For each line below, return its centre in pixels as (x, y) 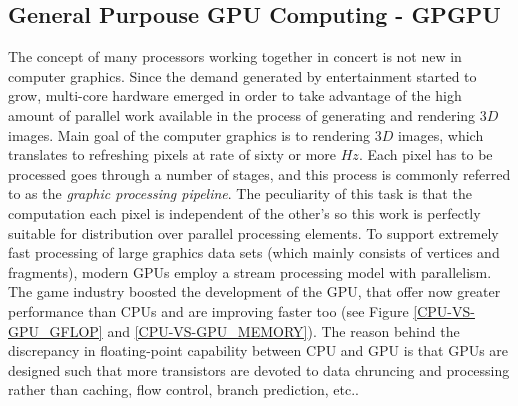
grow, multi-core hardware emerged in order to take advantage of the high (235, 95)
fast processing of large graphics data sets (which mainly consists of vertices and (254, 252)
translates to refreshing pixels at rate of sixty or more (172, 154)
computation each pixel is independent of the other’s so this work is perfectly (244, 212)
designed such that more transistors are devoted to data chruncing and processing (259, 369)
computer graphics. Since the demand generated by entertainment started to (242, 75)
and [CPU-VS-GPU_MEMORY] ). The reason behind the (283, 330)
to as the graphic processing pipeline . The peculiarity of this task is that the (240, 193)
